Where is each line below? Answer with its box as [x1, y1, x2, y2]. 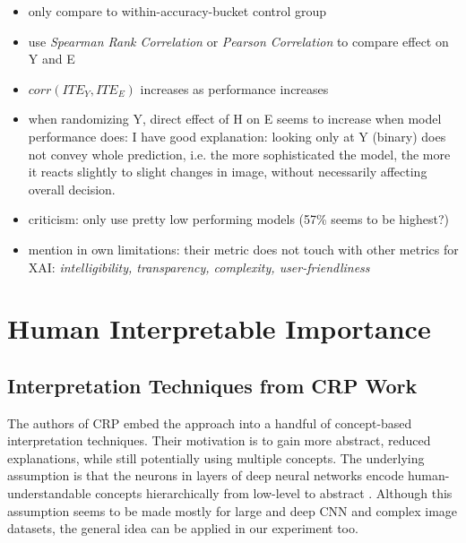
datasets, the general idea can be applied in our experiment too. [7, 519, 358, 538]
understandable [7, 484, 91, 503]
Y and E [28, 49, 75, 68]
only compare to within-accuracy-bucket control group [28, 2, 327, 20]
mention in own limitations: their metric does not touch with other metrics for [28, 239, 459, 258]
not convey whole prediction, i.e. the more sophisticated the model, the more [28, 144, 451, 163]
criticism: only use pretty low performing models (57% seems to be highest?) [28, 210, 449, 228]
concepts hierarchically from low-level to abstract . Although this [95, 484, 453, 503]
